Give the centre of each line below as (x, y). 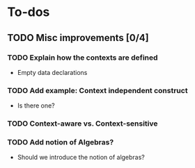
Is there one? (36, 106)
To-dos (29, 12)
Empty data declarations (52, 72)
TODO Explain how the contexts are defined (83, 58)
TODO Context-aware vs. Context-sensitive (83, 124)
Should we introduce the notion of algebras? (81, 158)
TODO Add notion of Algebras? (61, 142)
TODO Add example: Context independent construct (97, 90)
